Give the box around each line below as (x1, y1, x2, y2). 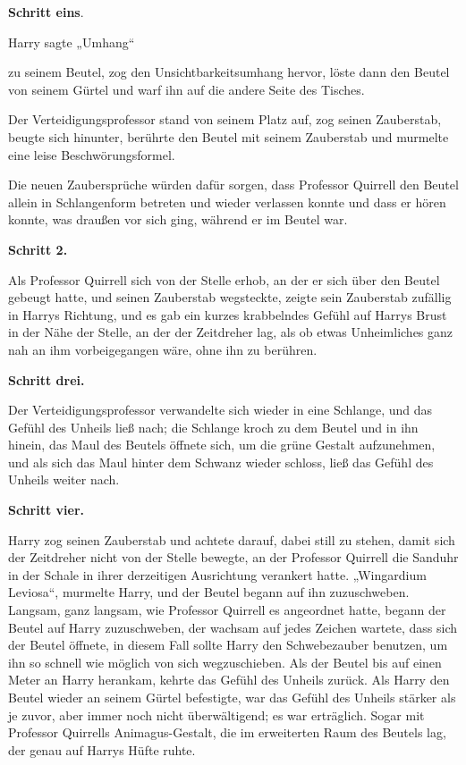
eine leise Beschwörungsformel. (8, 145, 175, 164)
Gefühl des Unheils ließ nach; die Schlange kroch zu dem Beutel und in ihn (8, 417, 419, 436)
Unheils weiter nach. (8, 470, 120, 489)
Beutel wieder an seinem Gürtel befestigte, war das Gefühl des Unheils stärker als (8, 688, 456, 706)
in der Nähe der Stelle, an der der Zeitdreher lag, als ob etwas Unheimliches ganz (8, 323, 453, 341)
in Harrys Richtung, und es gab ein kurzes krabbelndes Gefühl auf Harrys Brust (8, 305, 447, 324)
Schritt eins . (8, 3, 84, 21)
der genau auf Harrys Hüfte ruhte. (8, 740, 196, 759)
